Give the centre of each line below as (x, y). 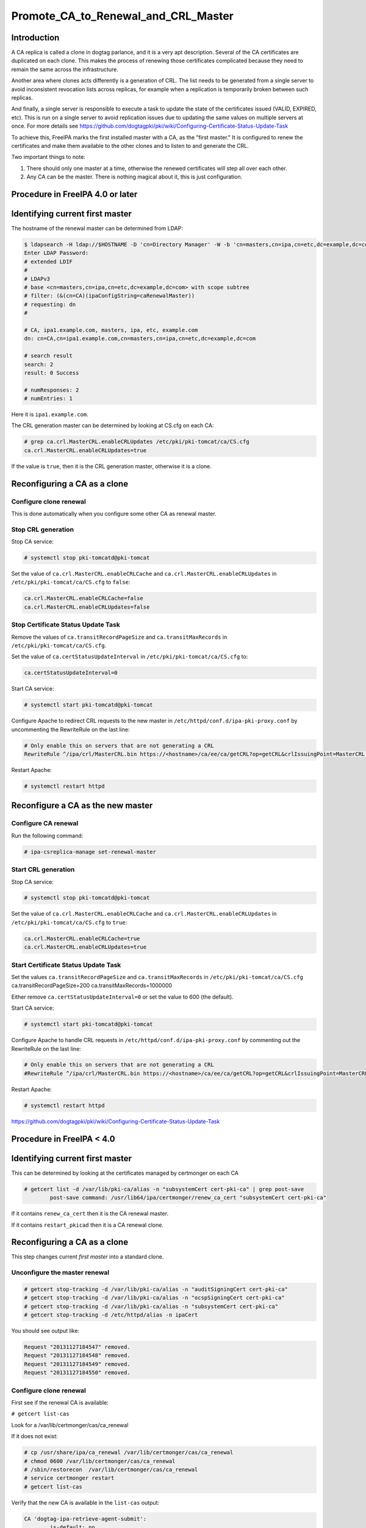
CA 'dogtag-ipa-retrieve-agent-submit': (85, 1519)
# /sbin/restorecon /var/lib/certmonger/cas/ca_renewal (111, 1469)
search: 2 (39, 364)
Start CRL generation (43, 870)
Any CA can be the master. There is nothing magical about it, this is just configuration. (135, 177)
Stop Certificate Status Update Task (66, 625)
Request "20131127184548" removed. (77, 1356)
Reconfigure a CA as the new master (82, 806)
